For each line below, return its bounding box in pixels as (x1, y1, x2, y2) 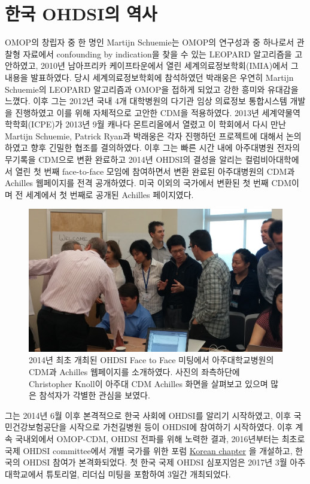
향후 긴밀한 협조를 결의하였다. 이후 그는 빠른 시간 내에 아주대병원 (31, 141, 274, 154)
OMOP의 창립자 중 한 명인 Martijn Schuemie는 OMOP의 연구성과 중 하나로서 (5, 36, 294, 48)
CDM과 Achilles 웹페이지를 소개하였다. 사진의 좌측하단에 (29, 365, 240, 378)
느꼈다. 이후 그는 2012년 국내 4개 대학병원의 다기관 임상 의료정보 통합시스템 (5, 95, 287, 107)
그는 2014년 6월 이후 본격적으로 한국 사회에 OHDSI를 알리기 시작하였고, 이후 (5, 409, 291, 421)
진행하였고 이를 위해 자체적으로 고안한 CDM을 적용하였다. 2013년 (15, 106, 259, 118)
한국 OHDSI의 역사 (5, 1, 157, 26)
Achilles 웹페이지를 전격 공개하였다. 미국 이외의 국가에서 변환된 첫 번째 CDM (5, 176, 292, 189)
